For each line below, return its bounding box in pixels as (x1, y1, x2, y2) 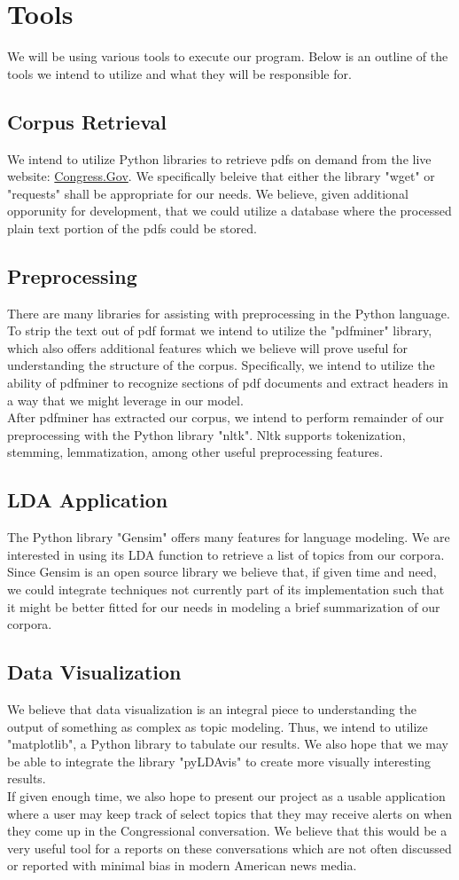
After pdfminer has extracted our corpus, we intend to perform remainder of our (7, 408, 444, 427)
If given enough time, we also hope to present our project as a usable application (7, 786, 446, 805)
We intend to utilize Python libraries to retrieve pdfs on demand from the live (7, 149, 432, 168)
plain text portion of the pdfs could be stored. (7, 218, 257, 237)
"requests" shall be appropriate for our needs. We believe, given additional (7, 184, 408, 202)
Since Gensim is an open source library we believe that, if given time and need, (7, 562, 437, 581)
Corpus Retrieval (7, 107, 167, 135)
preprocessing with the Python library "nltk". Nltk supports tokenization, (7, 425, 406, 444)
